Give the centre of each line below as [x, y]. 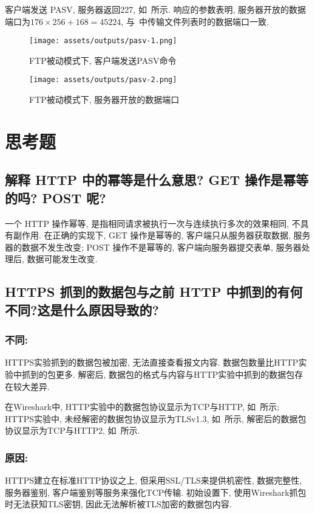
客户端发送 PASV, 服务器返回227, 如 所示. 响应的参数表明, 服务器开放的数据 [156, 9]
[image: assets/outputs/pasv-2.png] [103, 80]
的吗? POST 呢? [56, 197]
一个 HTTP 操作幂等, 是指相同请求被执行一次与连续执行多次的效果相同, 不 [153, 223]
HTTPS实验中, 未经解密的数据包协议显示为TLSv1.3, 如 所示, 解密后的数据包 [156, 418]
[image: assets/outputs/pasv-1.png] [103, 41]
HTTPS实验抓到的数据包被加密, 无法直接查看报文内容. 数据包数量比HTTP [152, 362]
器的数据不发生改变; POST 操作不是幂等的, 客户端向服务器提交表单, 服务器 [153, 247]
